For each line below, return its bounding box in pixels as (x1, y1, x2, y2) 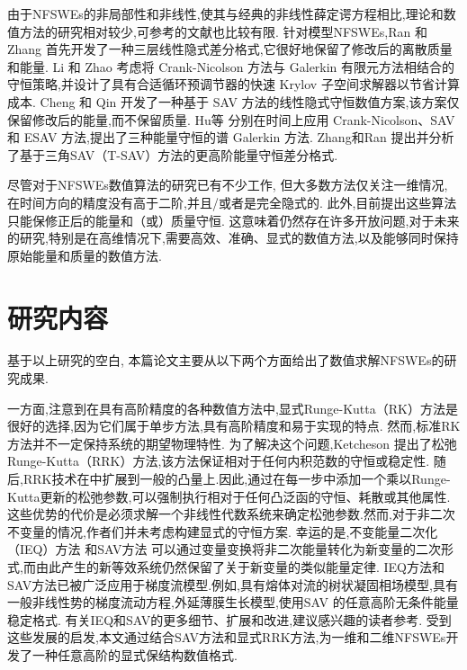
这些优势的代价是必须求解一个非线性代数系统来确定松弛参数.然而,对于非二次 (7, 505, 455, 523)
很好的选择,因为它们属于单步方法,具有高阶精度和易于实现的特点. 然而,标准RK (7, 416, 461, 435)
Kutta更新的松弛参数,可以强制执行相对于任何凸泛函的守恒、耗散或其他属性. (7, 487, 451, 505)
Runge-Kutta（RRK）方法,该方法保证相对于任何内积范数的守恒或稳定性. (7, 451, 430, 470)
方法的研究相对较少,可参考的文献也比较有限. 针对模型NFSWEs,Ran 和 (19, 22, 427, 40)
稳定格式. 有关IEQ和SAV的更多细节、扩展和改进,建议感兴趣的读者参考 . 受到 (7, 610, 452, 629)
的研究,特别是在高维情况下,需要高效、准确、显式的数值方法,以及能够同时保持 (7, 228, 459, 247)
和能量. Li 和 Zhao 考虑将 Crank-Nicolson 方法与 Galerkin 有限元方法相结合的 (7, 57, 455, 76)
